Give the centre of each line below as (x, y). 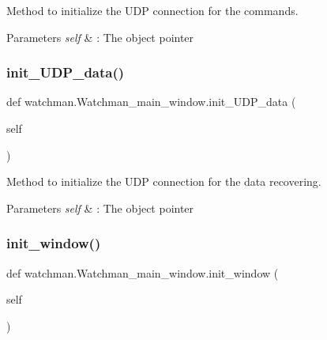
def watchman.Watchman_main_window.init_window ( (143, 272)
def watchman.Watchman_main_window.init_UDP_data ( (151, 102)
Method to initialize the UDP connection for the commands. (152, 10)
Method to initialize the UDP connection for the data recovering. (164, 181)
